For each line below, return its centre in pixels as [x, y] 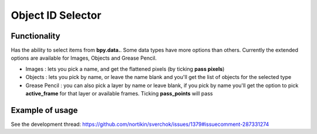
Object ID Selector [56, 15]
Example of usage [44, 110]
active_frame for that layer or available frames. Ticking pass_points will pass [119, 94]
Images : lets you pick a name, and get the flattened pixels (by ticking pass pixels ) [125, 69]
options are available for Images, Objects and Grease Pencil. [84, 58]
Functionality [36, 36]
